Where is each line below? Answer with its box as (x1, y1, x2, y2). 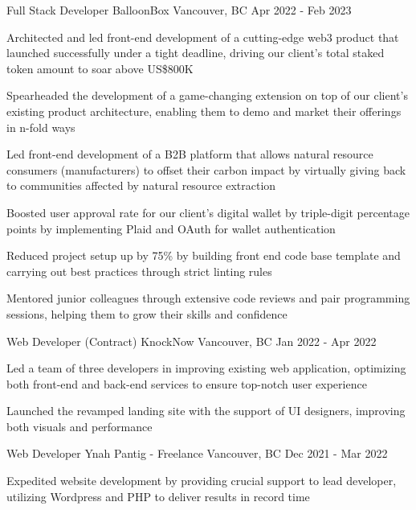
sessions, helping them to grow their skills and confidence (6, 305, 288, 322)
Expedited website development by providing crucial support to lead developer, (6, 472, 397, 489)
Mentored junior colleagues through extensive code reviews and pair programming (6, 290, 410, 306)
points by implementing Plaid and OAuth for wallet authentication (6, 220, 336, 236)
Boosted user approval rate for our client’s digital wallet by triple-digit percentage (6, 204, 410, 220)
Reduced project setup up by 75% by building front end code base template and (6, 247, 401, 264)
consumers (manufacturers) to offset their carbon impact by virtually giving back (6, 161, 406, 178)
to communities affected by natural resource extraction (6, 177, 276, 194)
